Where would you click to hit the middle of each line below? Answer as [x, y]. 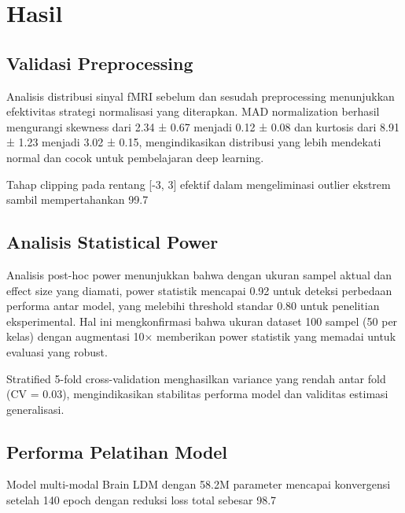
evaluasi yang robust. [57, 351]
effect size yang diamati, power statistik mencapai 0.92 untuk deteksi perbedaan [199, 290]
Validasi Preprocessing [100, 63]
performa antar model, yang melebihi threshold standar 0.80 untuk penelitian [193, 306]
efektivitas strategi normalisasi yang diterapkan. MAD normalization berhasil [193, 111]
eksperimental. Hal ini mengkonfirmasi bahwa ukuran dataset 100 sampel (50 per [202, 321]
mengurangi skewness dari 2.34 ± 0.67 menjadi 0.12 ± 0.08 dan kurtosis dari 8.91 [203, 126]
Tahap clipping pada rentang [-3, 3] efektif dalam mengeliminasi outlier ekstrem [199, 184]
